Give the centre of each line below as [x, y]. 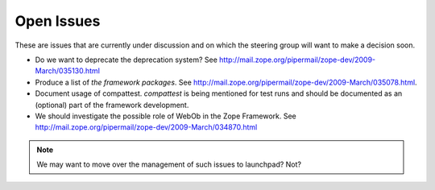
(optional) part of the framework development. [112, 105]
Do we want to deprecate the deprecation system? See [126, 60]
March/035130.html [68, 71]
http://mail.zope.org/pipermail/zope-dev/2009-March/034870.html [146, 127]
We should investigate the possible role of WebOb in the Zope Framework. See [166, 116]
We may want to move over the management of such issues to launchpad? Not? [169, 164]
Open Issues [58, 21]
